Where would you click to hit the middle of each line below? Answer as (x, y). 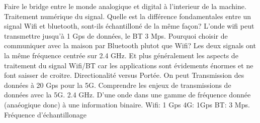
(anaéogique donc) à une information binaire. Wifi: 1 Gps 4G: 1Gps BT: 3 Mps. (127, 104)
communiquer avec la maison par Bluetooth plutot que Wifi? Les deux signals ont (130, 45)
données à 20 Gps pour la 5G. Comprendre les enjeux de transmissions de (118, 85)
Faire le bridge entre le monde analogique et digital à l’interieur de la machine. (125, 6)
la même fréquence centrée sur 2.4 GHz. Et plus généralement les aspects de (121, 55)
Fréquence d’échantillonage (45, 114)
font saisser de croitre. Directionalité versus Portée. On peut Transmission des (124, 75)
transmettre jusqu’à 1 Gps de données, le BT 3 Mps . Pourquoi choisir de (116, 35)
